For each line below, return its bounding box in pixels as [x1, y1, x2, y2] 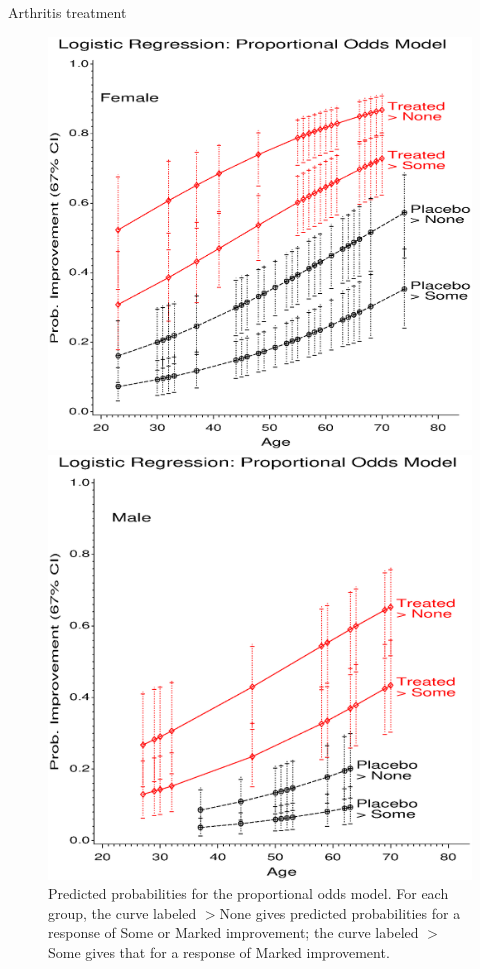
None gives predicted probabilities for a [219, 902, 461, 923]
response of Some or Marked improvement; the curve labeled [48, 922, 419, 943]
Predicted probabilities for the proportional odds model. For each [48, 883, 449, 904]
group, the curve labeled [48, 902, 197, 923]
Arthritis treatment [8, 2, 127, 22]
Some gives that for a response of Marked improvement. [48, 942, 390, 963]
